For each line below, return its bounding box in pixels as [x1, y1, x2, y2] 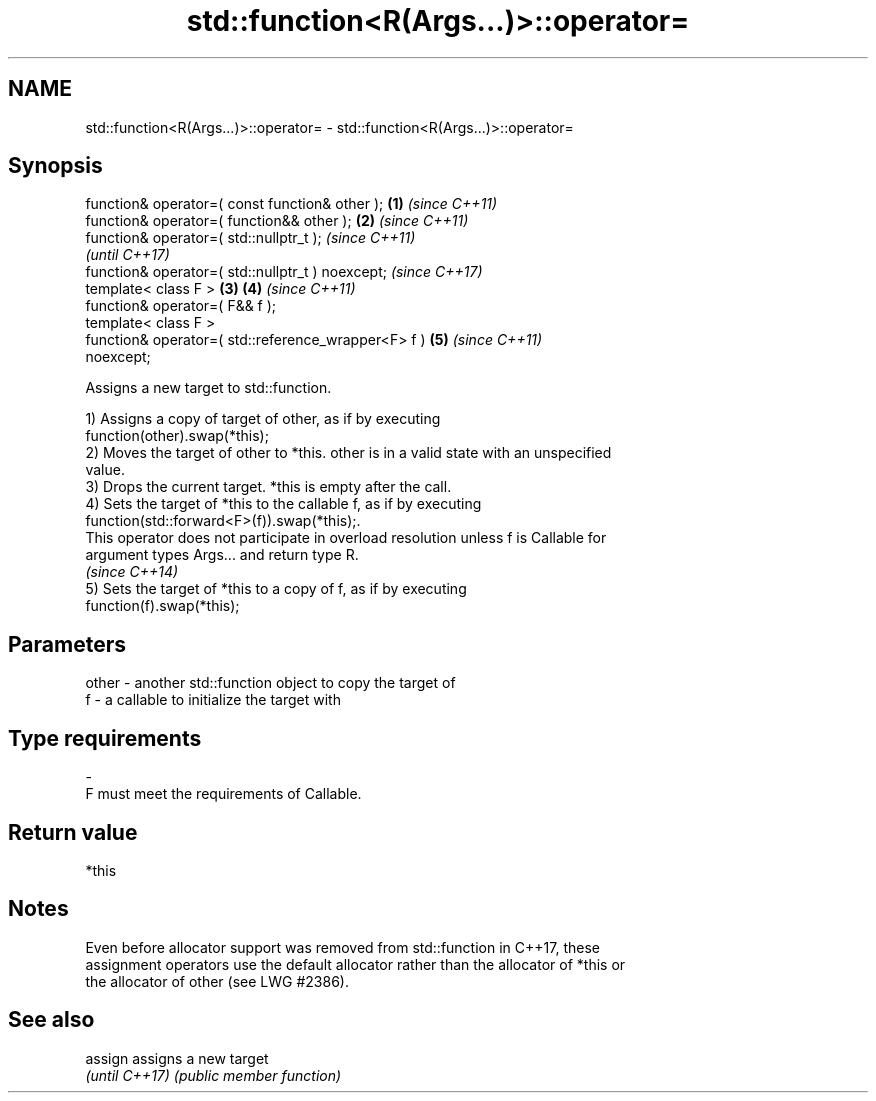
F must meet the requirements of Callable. [85, 785, 362, 803]
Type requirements [8, 725, 202, 751]
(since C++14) [85, 563, 179, 581]
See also [8, 1007, 95, 1033]
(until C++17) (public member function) [85, 1066, 342, 1084]
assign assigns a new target [85, 1049, 269, 1067]
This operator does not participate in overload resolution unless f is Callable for [85, 529, 607, 547]
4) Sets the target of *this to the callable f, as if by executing [85, 495, 482, 513]
